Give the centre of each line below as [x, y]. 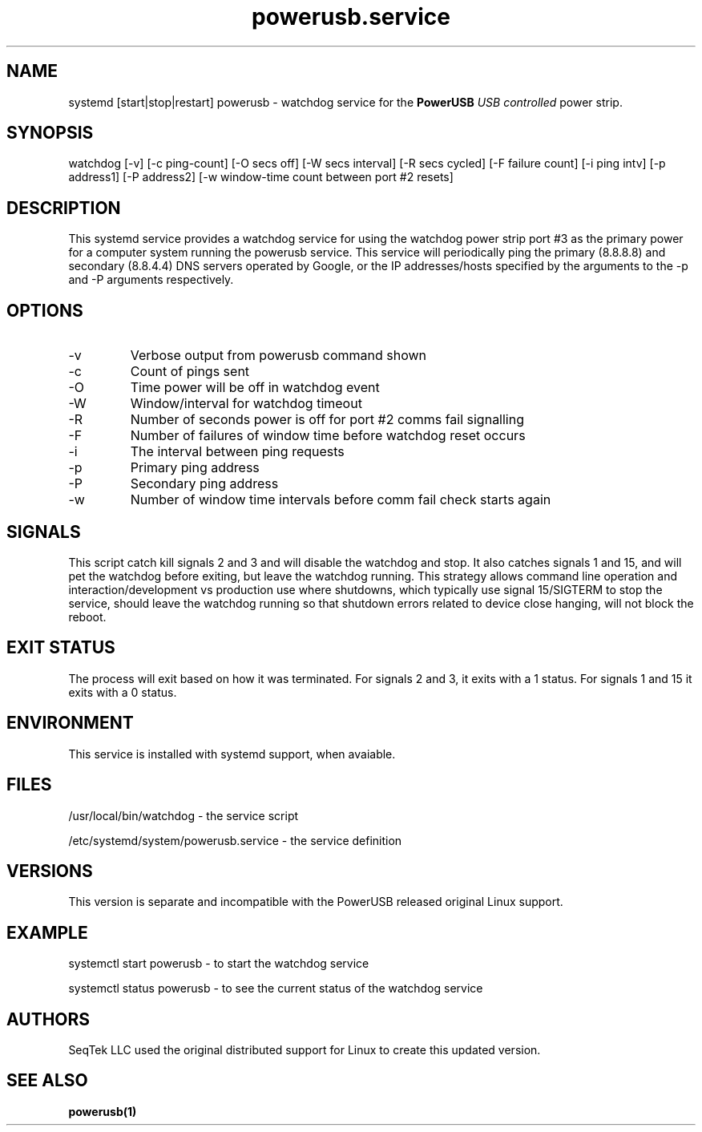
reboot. [87, 617]
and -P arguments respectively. [151, 280]
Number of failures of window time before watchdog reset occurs [328, 436]
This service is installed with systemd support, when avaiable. [232, 754]
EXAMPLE [47, 932]
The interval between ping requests [237, 452]
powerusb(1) [103, 1111]
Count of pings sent [190, 372]
